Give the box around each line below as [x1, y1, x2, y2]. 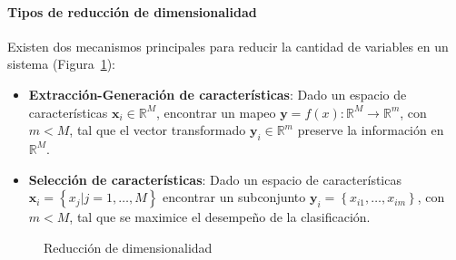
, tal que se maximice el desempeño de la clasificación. [69, 207, 371, 226]
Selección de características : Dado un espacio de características [28, 169, 401, 188]
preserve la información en [297, 120, 444, 140]
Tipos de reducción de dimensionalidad [7, 2, 257, 21]
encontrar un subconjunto [163, 188, 306, 207]
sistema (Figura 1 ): [7, 54, 116, 73]
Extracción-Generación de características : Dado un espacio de [28, 84, 407, 103]
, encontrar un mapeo [156, 102, 276, 121]
